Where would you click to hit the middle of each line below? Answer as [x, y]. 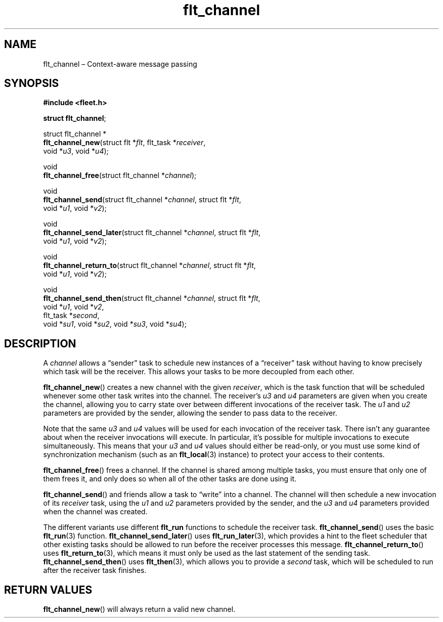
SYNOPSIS [32, 83]
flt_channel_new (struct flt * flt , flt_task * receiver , [124, 143]
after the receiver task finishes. [95, 570]
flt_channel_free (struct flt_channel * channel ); [120, 175]
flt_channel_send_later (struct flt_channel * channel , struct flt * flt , [152, 233]
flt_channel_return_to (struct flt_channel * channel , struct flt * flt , [149, 265]
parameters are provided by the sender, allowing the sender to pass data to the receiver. [190, 413]
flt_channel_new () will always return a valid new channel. [139, 609]
